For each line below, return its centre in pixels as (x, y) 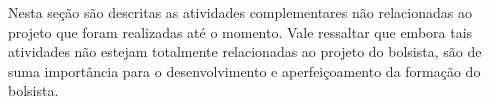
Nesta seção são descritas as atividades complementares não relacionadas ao (240, 12)
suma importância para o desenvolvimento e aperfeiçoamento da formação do (244, 70)
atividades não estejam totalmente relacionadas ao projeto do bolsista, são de (245, 51)
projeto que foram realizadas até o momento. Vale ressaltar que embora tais (240, 31)
